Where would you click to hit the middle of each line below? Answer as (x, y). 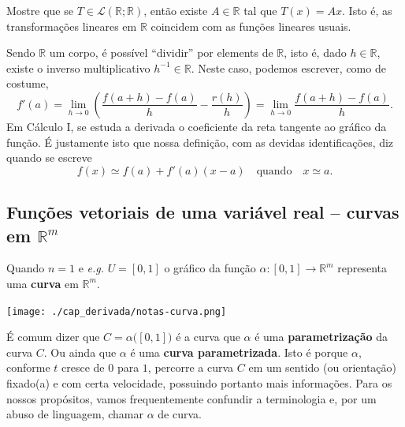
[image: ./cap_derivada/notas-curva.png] (117, 311)
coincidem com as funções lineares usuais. (251, 26)
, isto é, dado (315, 52)
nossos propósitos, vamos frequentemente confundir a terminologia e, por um (191, 398)
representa (362, 268)
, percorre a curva (191, 367)
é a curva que (208, 337)
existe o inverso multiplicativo (78, 67)
